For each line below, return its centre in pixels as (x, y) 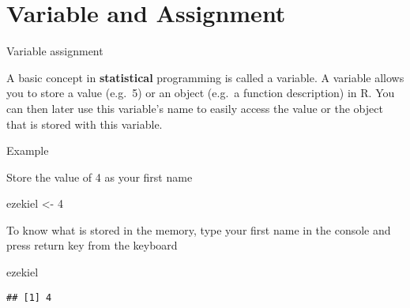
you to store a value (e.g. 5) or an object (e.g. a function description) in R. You (201, 93)
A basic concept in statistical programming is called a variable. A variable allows (205, 77)
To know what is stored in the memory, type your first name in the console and (199, 229)
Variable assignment (55, 51)
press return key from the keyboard (92, 245)
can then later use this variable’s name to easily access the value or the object (195, 108)
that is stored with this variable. (85, 124)
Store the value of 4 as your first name (100, 177)
